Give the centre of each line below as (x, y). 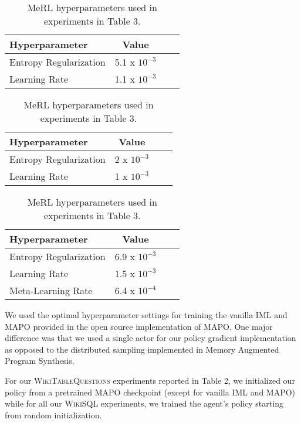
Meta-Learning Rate (51, 290)
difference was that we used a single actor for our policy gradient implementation (150, 338)
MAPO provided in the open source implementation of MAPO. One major (139, 326)
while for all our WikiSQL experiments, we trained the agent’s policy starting (144, 403)
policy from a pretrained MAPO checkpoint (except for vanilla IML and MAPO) (150, 392)
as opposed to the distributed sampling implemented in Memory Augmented (142, 349)
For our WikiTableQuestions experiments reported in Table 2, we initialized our (150, 380)
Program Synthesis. (40, 361)
